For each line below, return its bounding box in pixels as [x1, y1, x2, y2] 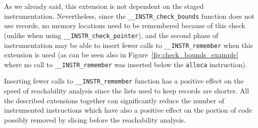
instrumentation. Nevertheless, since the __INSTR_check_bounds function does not [4, 10, 255, 21]
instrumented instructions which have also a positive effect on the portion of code [4, 105, 253, 115]
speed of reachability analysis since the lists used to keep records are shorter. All [4, 85, 249, 96]
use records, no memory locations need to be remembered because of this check [4, 20, 246, 31]
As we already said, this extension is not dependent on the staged [4, 1, 204, 11]
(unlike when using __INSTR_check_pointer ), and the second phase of [4, 30, 218, 40]
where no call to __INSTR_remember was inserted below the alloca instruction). [4, 59, 247, 69]
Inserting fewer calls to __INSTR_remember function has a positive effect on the [4, 76, 244, 86]
